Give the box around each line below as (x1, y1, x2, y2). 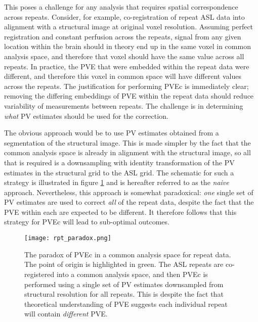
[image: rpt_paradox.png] (24, 235, 111, 242)
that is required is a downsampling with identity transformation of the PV (4, 157, 235, 167)
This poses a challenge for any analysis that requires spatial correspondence (4, 2, 238, 12)
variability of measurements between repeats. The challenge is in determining (4, 100, 243, 111)
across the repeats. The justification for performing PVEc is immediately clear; (4, 80, 249, 91)
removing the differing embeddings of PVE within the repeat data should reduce (4, 90, 254, 101)
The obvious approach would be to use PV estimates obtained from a (4, 127, 219, 138)
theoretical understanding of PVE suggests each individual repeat (24, 298, 228, 309)
